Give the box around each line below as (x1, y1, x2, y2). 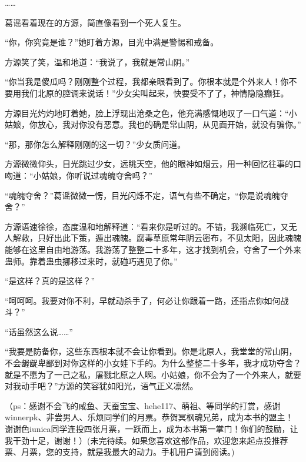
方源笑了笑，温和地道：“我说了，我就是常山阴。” (5, 55, 190, 68)
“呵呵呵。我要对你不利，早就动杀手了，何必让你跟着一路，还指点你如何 (5, 294, 281, 306)
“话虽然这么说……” (5, 325, 73, 337)
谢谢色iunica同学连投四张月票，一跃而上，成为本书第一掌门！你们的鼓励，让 (5, 423, 298, 435)
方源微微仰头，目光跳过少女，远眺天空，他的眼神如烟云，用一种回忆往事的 (5, 158, 293, 170)
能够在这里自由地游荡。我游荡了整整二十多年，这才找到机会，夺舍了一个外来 (5, 243, 301, 255)
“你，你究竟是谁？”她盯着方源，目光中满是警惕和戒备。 (5, 36, 219, 48)
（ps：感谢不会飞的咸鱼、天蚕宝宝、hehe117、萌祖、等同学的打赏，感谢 (5, 399, 281, 411)
